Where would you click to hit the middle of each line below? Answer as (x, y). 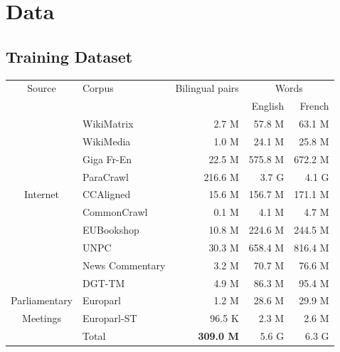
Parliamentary (42, 300)
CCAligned (107, 194)
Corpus (98, 88)
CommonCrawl (115, 212)
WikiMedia (107, 141)
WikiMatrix (108, 124)
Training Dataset (69, 56)
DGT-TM (104, 283)
